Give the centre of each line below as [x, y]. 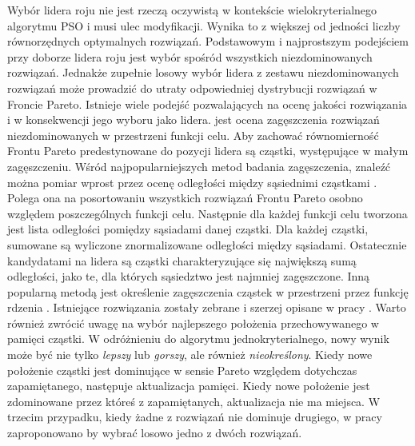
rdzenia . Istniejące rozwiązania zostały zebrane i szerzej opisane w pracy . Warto [207, 307]
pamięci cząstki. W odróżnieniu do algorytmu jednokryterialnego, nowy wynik [198, 338]
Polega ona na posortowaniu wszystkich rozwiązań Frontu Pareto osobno [185, 198]
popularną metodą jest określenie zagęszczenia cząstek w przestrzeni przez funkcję [208, 291]
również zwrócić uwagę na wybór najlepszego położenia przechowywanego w [193, 323]
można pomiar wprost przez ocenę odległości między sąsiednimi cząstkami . [192, 182]
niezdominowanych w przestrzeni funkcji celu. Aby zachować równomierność [193, 135]
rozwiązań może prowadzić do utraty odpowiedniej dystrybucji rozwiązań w [192, 88]
